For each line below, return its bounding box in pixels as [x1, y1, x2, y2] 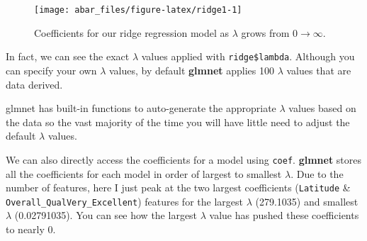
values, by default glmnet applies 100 [108, 62, 274, 77]
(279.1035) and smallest [255, 194, 358, 208]
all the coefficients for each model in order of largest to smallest [6, 166, 282, 181]
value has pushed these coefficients [209, 208, 359, 223]
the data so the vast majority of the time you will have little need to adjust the [6, 114, 350, 129]
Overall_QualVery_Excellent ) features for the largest [6, 194, 243, 208]
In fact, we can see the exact [6, 49, 130, 64]
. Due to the [290, 166, 344, 181]
